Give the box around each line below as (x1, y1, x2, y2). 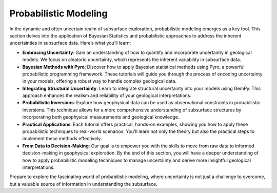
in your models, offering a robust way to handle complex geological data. (22, 78, 177, 84)
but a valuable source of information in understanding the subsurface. (9, 181, 157, 187)
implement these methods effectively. (22, 136, 102, 142)
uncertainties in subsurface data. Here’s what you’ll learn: (9, 40, 131, 46)
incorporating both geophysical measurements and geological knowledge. (22, 114, 180, 120)
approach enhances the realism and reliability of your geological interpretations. (22, 92, 192, 99)
